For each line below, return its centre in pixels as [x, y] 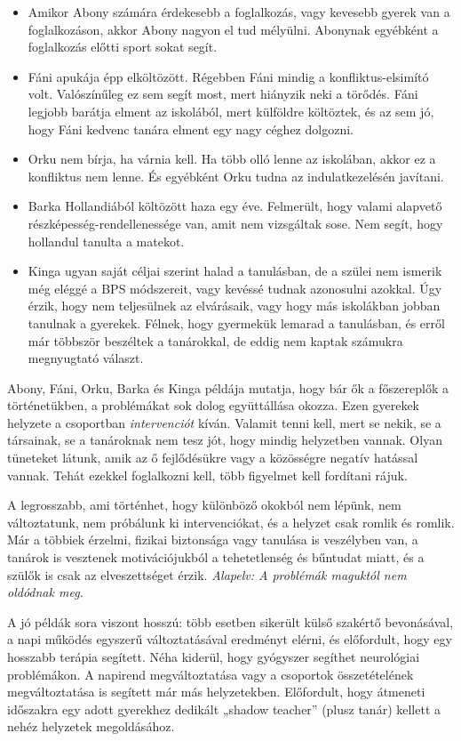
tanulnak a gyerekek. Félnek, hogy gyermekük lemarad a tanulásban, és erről [236, 322]
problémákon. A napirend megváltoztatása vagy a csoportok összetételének [211, 674]
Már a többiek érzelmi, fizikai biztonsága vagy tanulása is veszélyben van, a [213, 540]
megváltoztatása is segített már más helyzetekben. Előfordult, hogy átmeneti [216, 692]
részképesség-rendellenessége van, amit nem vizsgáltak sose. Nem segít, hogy [235, 223]
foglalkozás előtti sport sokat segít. [123, 47]
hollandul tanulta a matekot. [106, 241]
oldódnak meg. [45, 592]
